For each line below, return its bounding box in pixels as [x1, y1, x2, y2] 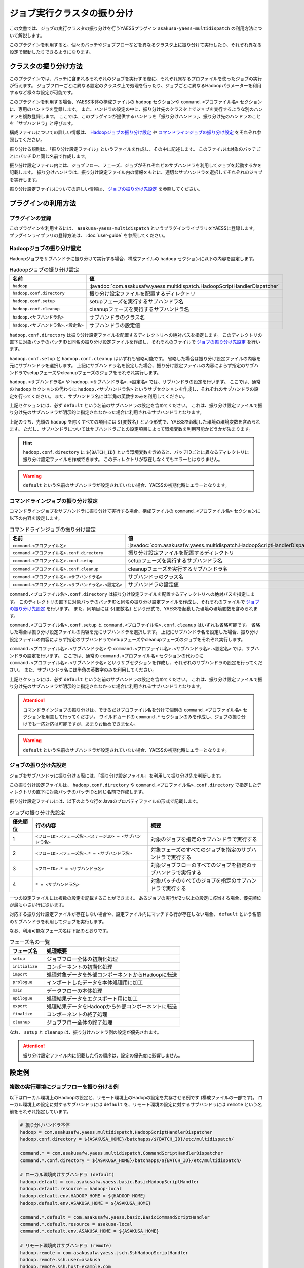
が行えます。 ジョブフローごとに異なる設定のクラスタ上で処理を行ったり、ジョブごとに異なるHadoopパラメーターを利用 [9, 83, 262, 89]
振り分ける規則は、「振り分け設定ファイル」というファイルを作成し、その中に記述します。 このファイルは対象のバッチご [9, 146, 261, 152]
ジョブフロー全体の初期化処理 [46, 955, 118, 962]
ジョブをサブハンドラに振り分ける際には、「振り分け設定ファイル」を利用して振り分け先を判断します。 [9, 772, 224, 779]
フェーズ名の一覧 [9, 938, 50, 945]
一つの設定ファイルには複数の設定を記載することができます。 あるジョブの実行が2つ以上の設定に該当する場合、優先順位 [9, 895, 262, 901]
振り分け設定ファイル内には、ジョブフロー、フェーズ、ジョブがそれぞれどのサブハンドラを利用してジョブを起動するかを [9, 162, 262, 168]
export [12, 1003, 28, 1009]
